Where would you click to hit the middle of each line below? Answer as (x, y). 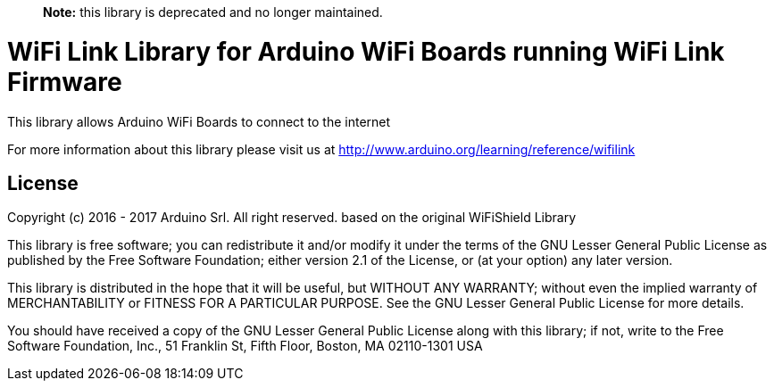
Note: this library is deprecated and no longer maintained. (213, 12)
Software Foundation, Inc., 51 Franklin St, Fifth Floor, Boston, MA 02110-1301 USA (245, 346)
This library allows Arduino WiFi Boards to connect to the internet (199, 121)
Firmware (65, 82)
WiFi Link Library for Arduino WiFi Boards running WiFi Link (366, 51)
